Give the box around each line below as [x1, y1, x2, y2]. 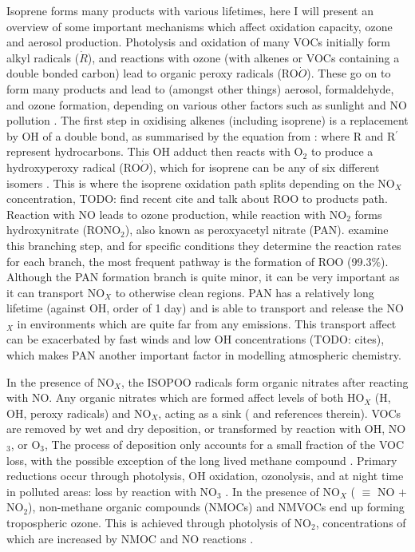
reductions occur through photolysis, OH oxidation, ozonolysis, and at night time [6, 467, 404, 484]
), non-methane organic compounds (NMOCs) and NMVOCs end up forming [28, 498, 405, 515]
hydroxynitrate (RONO [6, 221, 121, 238]
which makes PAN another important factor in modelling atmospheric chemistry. [6, 347, 401, 363]
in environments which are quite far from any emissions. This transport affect [17, 315, 397, 332]
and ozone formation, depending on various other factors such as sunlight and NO [6, 96, 407, 113]
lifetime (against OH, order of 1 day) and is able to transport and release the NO [6, 300, 404, 316]
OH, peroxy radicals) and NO [6, 404, 152, 421]
